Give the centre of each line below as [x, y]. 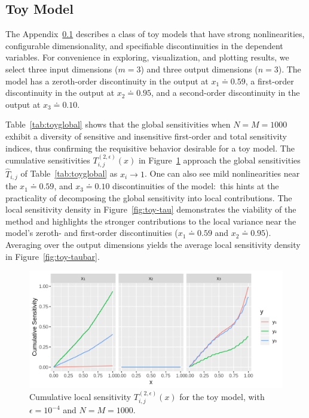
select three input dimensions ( [62, 69]
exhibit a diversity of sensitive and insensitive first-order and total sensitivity [146, 136]
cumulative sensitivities [48, 160]
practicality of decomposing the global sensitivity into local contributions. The [149, 197]
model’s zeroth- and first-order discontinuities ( [92, 233]
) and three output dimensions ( [199, 69]
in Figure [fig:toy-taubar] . [53, 256]
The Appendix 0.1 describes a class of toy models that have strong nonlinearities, [155, 34]
